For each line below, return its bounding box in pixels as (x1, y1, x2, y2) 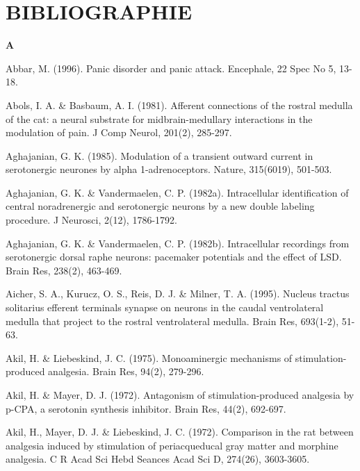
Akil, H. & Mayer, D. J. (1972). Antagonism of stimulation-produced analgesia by (6, 388, 354, 402)
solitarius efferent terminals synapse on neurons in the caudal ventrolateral (6, 300, 324, 315)
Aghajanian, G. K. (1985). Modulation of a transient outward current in (6, 148, 313, 163)
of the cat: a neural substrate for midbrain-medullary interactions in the (6, 111, 313, 126)
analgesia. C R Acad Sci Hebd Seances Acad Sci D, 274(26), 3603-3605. (6, 452, 310, 466)
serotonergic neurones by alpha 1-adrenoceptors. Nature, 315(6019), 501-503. (6, 162, 332, 176)
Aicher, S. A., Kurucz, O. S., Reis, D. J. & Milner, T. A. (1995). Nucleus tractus (6, 286, 350, 301)
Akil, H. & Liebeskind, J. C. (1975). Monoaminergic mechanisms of (6, 350, 293, 365)
